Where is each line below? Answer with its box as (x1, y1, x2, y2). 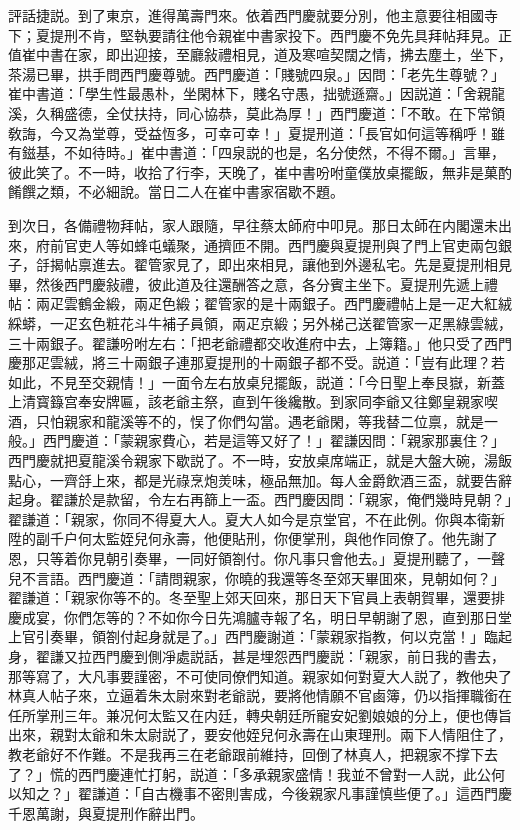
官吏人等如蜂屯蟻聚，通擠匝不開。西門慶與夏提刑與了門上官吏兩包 (63, 234, 498, 255)
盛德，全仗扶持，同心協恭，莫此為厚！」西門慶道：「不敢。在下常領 (63, 102, 505, 123)
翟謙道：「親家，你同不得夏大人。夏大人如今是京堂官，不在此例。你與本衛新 (8, 508, 505, 529)
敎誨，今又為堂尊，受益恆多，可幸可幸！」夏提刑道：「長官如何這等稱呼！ (8, 122, 491, 143)
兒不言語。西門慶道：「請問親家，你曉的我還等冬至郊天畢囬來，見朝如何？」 (8, 567, 505, 588)
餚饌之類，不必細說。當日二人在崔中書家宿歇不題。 (8, 181, 344, 202)
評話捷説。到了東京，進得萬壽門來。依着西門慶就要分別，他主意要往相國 (8, 5, 484, 25)
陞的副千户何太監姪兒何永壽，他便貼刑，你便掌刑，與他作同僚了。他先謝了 (8, 528, 498, 549)
